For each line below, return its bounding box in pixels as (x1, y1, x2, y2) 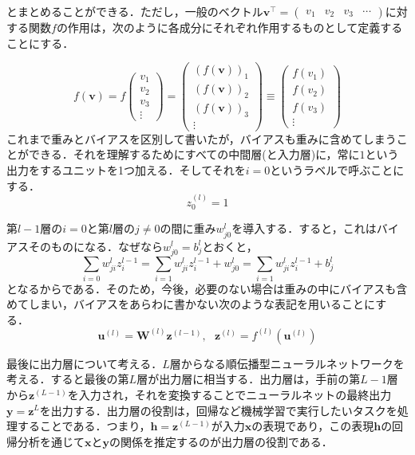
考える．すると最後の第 (6, 371, 129, 387)
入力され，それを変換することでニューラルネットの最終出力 (78, 386, 392, 402)
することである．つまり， (17, 418, 151, 434)
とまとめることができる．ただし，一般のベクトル (6, 3, 263, 19)
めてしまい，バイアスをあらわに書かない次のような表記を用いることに (6, 296, 376, 312)
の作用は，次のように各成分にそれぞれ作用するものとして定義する (56, 19, 403, 35)
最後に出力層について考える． (6, 355, 163, 371)
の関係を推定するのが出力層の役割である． (109, 433, 333, 449)
